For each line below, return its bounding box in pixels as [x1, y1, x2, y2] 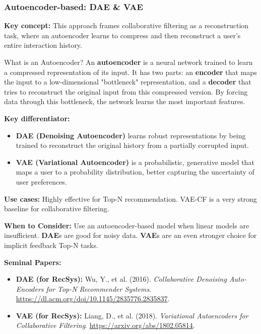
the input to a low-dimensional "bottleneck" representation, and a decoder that [4, 76, 251, 87]
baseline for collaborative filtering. [4, 203, 109, 214]
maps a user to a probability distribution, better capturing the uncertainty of [16, 166, 254, 177]
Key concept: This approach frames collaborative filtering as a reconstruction [4, 20, 249, 31]
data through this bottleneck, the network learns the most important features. [4, 96, 245, 107]
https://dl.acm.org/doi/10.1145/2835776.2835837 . [16, 293, 170, 304]
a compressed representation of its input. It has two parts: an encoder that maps [4, 66, 257, 77]
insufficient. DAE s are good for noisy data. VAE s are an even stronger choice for [4, 230, 257, 240]
